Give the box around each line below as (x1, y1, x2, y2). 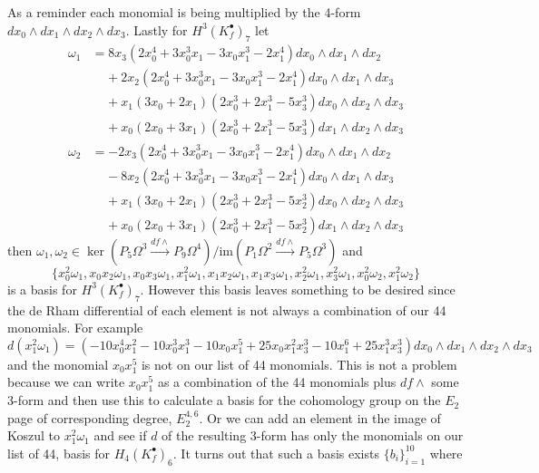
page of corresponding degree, (7, 408, 172, 427)
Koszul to (7, 426, 61, 445)
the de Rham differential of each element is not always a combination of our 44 (7, 300, 446, 319)
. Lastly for (125, 20, 188, 39)
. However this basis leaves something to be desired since (140, 279, 456, 298)
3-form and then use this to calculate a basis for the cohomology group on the (7, 391, 441, 410)
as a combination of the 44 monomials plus (157, 372, 397, 391)
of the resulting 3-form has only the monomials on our (162, 426, 464, 445)
